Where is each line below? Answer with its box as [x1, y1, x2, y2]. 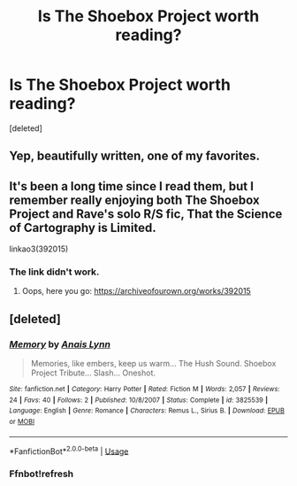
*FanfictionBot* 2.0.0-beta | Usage [9, 444, 129, 457]
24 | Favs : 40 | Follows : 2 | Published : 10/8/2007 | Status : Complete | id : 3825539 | [9, 396, 268, 405]
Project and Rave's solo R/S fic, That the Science [9, 206, 283, 221]
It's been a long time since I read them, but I [9, 179, 255, 194]
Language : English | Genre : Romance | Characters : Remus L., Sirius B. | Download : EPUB [9, 406, 286, 415]
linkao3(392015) [9, 243, 69, 254]
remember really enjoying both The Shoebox [9, 192, 260, 207]
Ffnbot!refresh [9, 467, 74, 480]
